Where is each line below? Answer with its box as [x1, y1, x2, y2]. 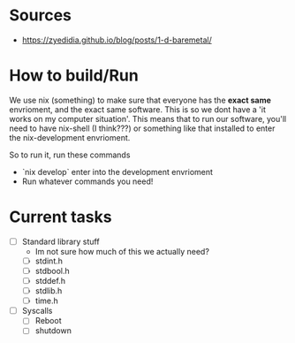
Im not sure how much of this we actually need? [34, 246, 210, 256]
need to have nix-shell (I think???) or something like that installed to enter [9, 123, 276, 133]
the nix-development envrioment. [9, 132, 131, 142]
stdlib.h [34, 286, 63, 296]
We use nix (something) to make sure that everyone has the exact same [9, 95, 272, 105]
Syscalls [21, 306, 53, 316]
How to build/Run [9, 65, 139, 86]
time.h [34, 295, 59, 306]
